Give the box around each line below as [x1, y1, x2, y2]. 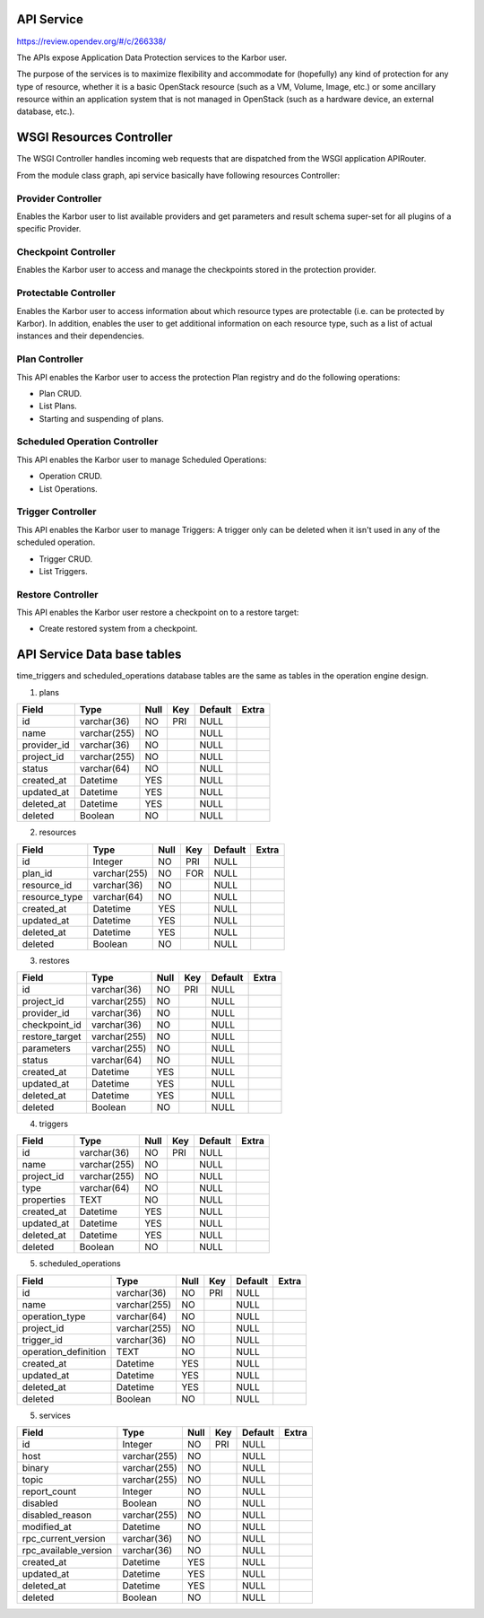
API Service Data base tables [16, 647, 182, 662]
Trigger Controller [16, 505, 97, 518]
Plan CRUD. [39, 388, 82, 398]
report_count [22, 1485, 76, 1498]
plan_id [22, 867, 53, 879]
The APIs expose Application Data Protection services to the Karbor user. [16, 52, 287, 63]
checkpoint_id [22, 1019, 82, 1031]
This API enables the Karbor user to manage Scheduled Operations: [16, 454, 267, 465]
